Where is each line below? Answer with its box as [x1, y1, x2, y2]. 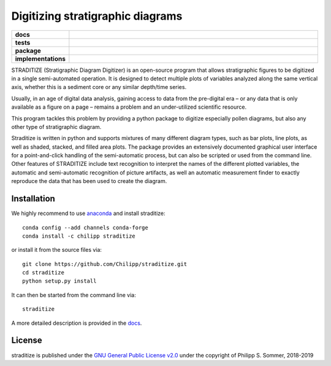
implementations [15, 54, 66, 63]
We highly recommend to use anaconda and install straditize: [11, 209, 165, 217]
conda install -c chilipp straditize [22, 232, 136, 239]
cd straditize [22, 269, 64, 276]
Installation [11, 193, 55, 204]
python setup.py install [22, 278, 97, 285]
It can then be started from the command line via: [11, 291, 136, 298]
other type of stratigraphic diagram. [11, 123, 102, 130]
